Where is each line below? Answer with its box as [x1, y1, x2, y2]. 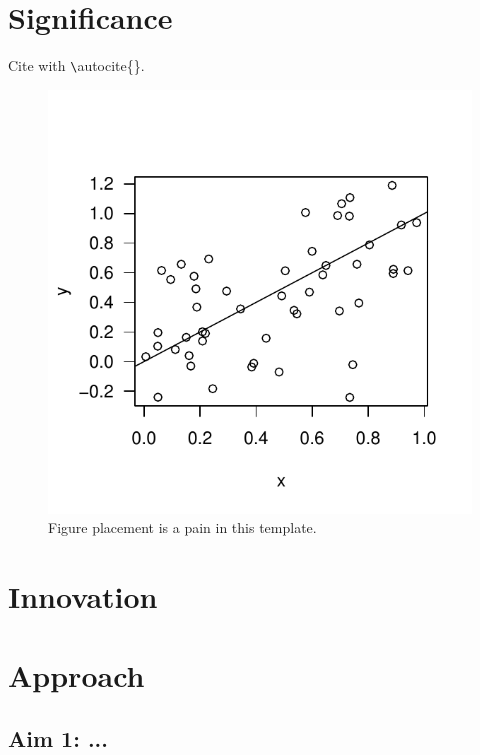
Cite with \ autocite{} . [8, 55, 145, 76]
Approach [8, 654, 145, 695]
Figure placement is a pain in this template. [48, 517, 317, 538]
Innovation [8, 576, 158, 617]
